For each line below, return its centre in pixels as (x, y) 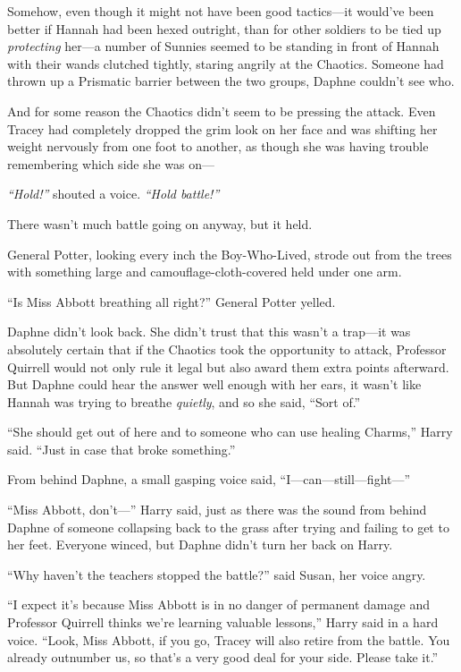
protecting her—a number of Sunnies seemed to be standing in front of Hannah (223, 46)
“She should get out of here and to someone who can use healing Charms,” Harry (230, 432)
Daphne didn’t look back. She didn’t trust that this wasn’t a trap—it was (209, 332)
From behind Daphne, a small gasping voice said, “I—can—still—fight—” (209, 479)
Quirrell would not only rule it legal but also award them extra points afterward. (228, 366)
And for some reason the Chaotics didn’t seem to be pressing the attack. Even (222, 111)
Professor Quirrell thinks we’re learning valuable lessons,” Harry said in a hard (223, 622)
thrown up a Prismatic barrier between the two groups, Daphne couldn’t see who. (231, 81)
